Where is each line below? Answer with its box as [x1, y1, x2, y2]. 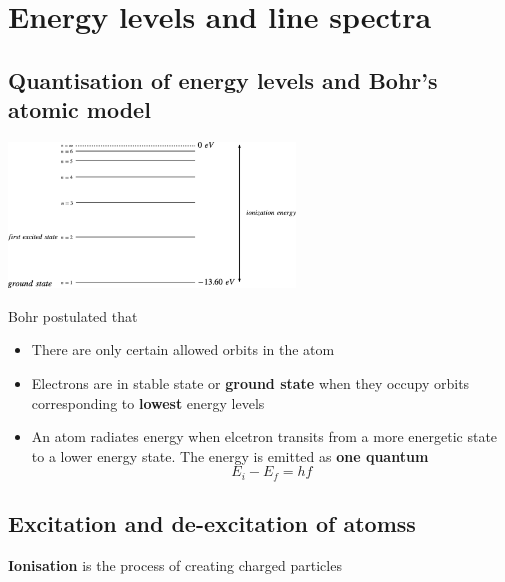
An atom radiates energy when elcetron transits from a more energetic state [31, 426, 498, 447]
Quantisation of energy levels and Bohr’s [8, 64, 438, 95]
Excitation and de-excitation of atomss [8, 508, 416, 539]
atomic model [8, 94, 151, 125]
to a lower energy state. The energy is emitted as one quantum [31, 445, 429, 466]
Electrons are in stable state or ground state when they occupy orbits [31, 373, 470, 393]
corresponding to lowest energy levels [31, 392, 265, 413]
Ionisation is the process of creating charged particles [8, 555, 342, 576]
